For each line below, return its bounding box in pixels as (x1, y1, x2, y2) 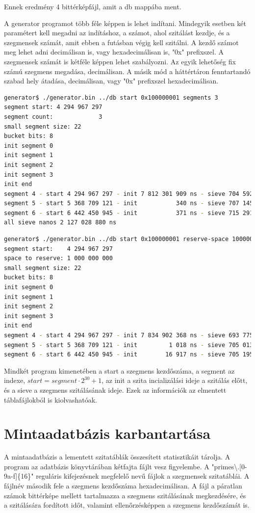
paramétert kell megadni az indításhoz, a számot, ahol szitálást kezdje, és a (4, 27, 230, 38)
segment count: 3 (4, 113, 102, 120)
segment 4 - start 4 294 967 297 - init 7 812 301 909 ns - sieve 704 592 (4, 190, 254, 197)
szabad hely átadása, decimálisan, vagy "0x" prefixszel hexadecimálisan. (4, 76, 219, 86)
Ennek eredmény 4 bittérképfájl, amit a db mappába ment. (4, 1, 181, 11)
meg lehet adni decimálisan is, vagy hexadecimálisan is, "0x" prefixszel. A (4, 47, 224, 57)
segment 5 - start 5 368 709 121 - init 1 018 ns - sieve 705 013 (4, 341, 254, 349)
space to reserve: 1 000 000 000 (4, 255, 113, 262)
